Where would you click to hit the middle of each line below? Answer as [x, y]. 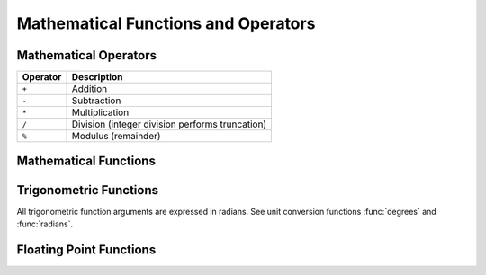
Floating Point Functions [86, 249]
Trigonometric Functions [88, 190]
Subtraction [96, 101]
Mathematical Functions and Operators [166, 23]
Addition [90, 89]
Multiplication [100, 112]
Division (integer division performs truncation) [169, 124]
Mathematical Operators [87, 55]
